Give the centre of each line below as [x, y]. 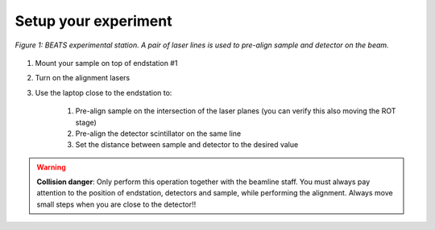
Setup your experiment [93, 21]
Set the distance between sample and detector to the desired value [187, 145]
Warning [51, 167]
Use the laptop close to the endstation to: [104, 92]
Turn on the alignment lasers [83, 78]
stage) [86, 122]
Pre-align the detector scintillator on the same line [158, 133]
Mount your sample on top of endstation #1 [106, 63]
